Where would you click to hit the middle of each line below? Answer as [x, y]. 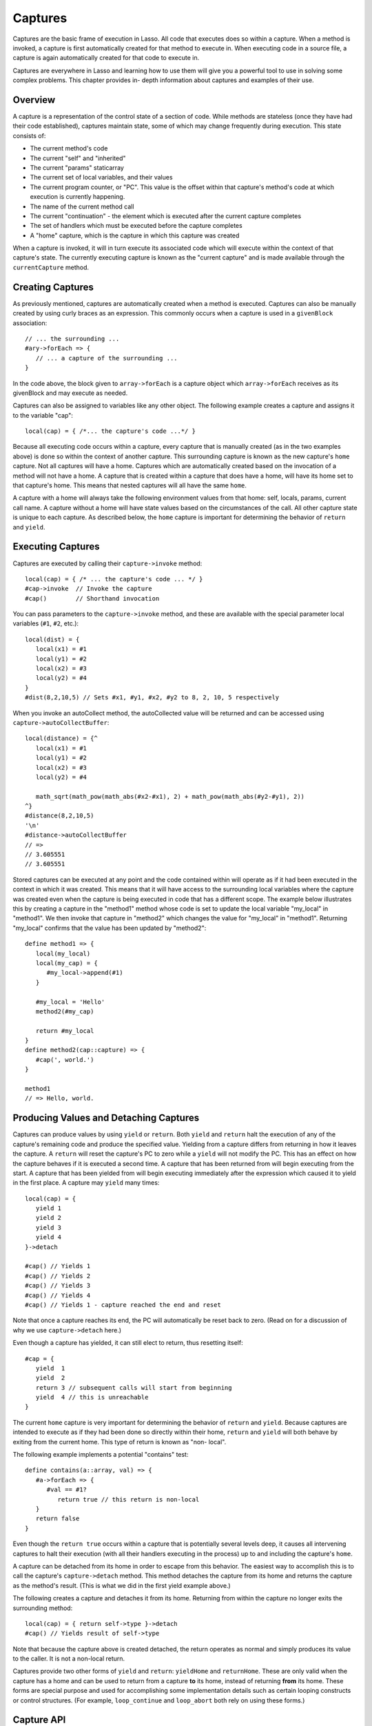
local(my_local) [63, 953]
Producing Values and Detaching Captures [106, 1118]
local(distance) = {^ [61, 738]
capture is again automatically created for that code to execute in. [106, 58]
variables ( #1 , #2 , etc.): [46, 623]
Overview [34, 100]
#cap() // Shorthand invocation [92, 598]
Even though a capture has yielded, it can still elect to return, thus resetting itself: [128, 1343]
